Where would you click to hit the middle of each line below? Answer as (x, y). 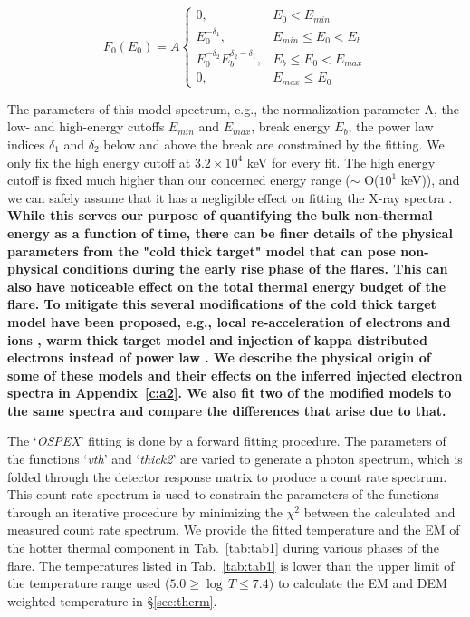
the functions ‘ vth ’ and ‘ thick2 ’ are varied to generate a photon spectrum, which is (235, 459)
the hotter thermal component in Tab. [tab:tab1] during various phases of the (223, 548)
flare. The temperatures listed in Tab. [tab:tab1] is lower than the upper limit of (231, 565)
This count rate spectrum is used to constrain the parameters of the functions (223, 494)
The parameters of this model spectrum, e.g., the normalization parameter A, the (233, 108)
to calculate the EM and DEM (362, 583)
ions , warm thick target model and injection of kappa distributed (217, 339)
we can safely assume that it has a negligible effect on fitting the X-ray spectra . (230, 197)
